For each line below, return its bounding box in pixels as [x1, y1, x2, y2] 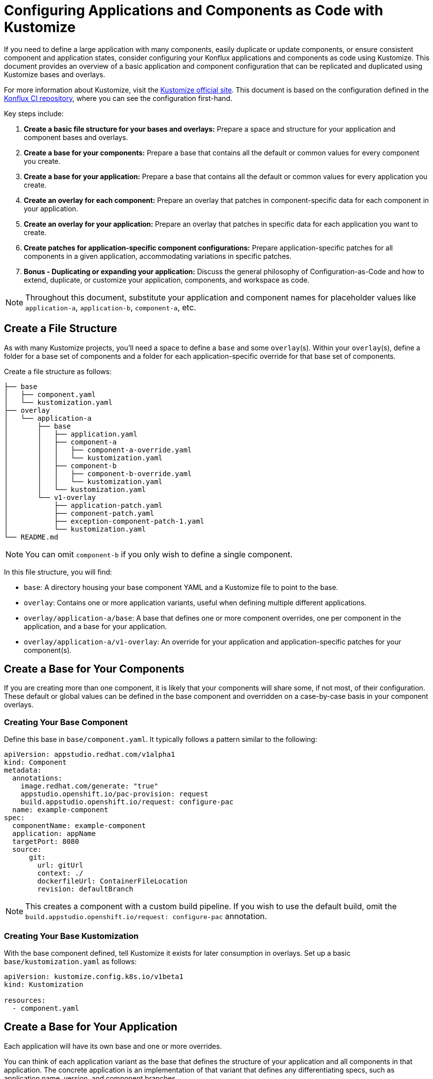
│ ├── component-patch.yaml [4, 509, 154, 517]
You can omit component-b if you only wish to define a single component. [25, 549, 293, 559]
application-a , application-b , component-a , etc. [25, 302, 196, 312]
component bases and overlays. [24, 133, 128, 142]
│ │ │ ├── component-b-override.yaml [4, 469, 192, 478]
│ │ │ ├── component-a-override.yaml [4, 445, 192, 454]
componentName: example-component [12, 822, 146, 830]
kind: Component [4, 758, 67, 767]
